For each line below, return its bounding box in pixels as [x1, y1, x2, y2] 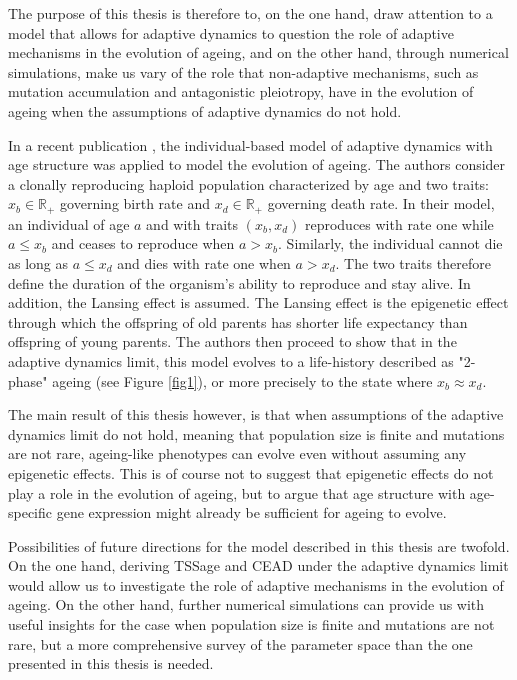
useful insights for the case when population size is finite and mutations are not [8, 614, 495, 635]
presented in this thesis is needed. [8, 653, 214, 674]
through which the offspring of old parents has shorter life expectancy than [8, 311, 468, 332]
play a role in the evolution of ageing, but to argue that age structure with [8, 482, 466, 503]
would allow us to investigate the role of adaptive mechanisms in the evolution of [8, 574, 504, 595]
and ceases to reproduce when [51, 233, 235, 254]
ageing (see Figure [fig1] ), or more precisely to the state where [52, 370, 433, 391]
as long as [8, 252, 69, 273]
